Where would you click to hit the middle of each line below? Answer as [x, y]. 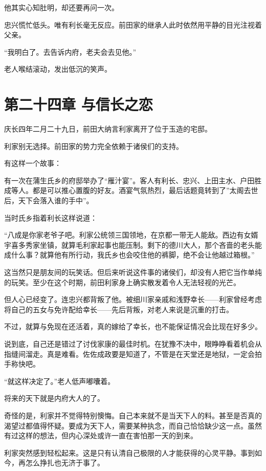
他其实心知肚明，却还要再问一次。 [61, 7]
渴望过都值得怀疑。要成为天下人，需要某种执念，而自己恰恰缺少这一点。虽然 [133, 425]
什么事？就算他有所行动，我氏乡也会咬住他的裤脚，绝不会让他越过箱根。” [133, 255]
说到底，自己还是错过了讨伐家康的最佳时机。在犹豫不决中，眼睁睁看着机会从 [133, 344]
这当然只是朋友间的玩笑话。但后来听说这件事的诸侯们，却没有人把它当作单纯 [133, 272]
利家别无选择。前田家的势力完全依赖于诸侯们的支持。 [94, 146]
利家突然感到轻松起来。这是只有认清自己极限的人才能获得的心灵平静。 [122, 452]
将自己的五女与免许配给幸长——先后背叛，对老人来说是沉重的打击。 [119, 309]
